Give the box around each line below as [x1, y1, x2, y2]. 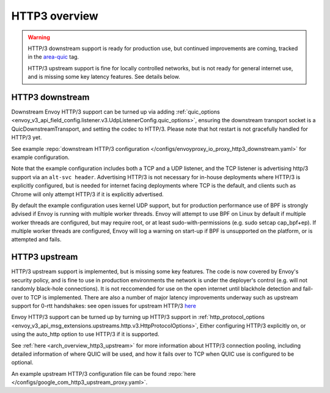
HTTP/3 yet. [11, 134, 42, 141]
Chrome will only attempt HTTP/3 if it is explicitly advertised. [11, 190, 164, 198]
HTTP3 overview [11, 9, 99, 23]
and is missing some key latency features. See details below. [28, 73, 180, 81]
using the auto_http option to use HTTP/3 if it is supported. [11, 331, 159, 338]
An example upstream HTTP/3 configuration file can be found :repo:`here [11, 370, 196, 377]
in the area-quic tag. [28, 53, 79, 61]
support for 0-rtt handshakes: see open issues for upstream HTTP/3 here [11, 302, 197, 309]
